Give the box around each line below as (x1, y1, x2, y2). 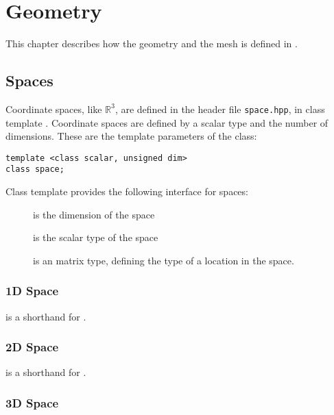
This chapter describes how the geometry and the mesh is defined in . (5, 36, 298, 51)
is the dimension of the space (33, 207, 155, 221)
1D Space (5, 282, 59, 299)
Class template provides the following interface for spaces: (5, 184, 248, 199)
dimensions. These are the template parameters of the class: (5, 129, 257, 143)
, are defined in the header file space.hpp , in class (115, 101, 325, 116)
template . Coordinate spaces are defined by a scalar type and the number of (5, 115, 329, 129)
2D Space (5, 338, 59, 355)
